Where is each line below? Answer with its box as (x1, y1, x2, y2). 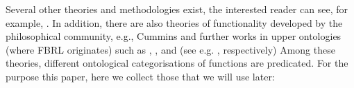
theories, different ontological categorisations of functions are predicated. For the (6, 56, 348, 70)
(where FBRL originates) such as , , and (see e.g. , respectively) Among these (6, 42, 335, 56)
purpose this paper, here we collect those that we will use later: (6, 69, 275, 83)
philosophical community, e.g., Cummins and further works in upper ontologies (6, 29, 342, 43)
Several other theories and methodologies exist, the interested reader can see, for (6, 2, 348, 16)
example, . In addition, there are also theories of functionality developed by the (6, 15, 343, 30)
